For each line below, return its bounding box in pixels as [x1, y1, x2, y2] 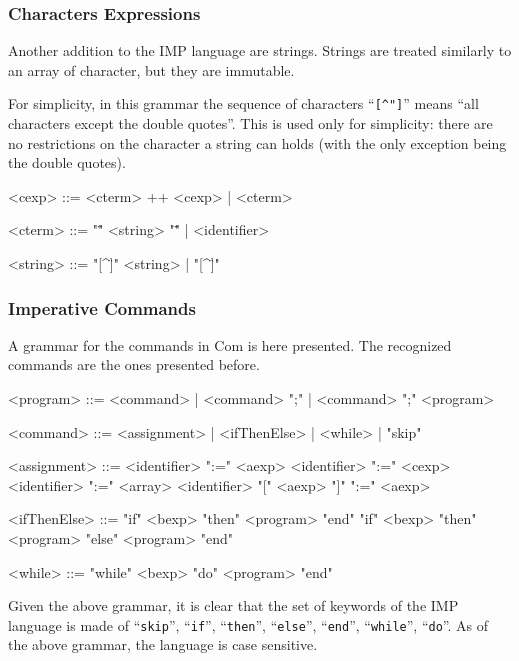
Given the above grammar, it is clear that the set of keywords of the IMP [8, 595, 459, 616]
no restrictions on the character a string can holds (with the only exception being [8, 132, 507, 153]
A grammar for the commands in [8, 334, 210, 355]
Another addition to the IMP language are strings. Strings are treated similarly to [8, 40, 512, 61]
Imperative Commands [8, 295, 196, 320]
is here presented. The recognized [247, 334, 452, 355]
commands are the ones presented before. [8, 354, 260, 375]
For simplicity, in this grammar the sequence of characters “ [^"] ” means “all [8, 93, 479, 114]
